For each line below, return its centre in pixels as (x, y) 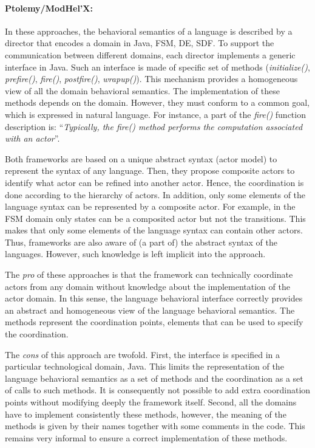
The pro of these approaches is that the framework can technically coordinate (149, 274)
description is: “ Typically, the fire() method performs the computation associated (154, 126)
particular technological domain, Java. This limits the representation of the (144, 366)
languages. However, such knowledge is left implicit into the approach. (135, 254)
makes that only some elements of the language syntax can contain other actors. (154, 230)
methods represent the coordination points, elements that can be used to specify (154, 322)
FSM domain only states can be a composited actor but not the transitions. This (155, 218)
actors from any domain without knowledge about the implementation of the (147, 286)
